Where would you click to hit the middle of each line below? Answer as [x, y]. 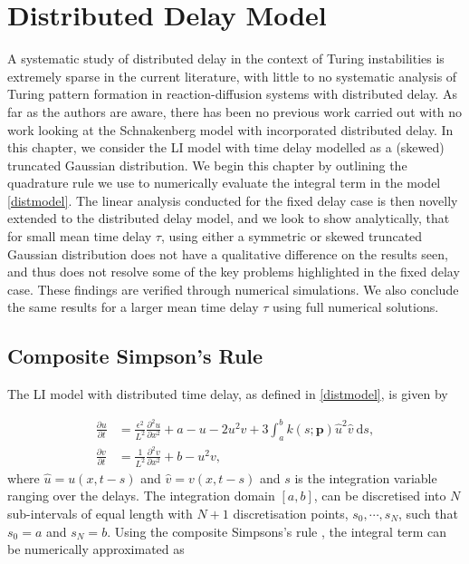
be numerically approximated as [96, 549]
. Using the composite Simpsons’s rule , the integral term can [277, 531]
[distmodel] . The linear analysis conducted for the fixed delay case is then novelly [233, 200]
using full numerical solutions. [356, 307]
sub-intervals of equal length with [100, 513]
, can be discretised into [380, 496]
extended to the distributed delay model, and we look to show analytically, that [229, 218]
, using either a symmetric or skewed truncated [292, 236]
